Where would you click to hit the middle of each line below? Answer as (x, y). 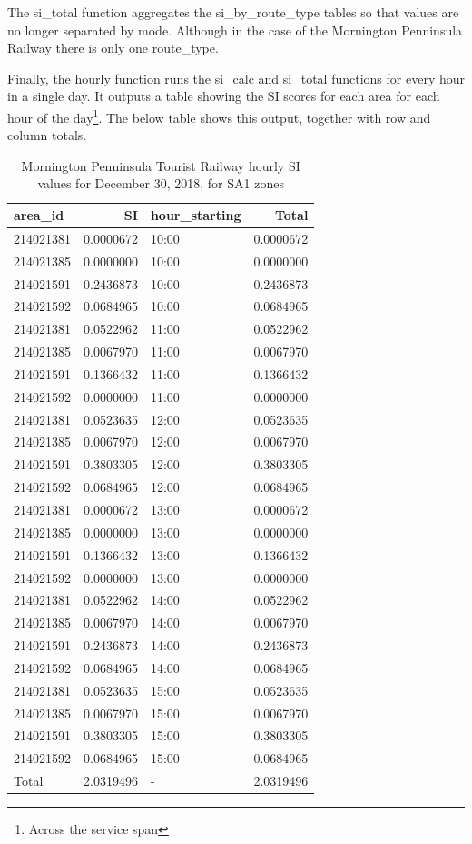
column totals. (47, 135)
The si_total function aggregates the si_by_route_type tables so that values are (233, 12)
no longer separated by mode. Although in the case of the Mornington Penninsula (235, 30)
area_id (39, 215)
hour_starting (196, 215)
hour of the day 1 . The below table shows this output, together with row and (219, 116)
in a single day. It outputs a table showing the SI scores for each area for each (224, 96)
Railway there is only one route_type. (113, 48)
